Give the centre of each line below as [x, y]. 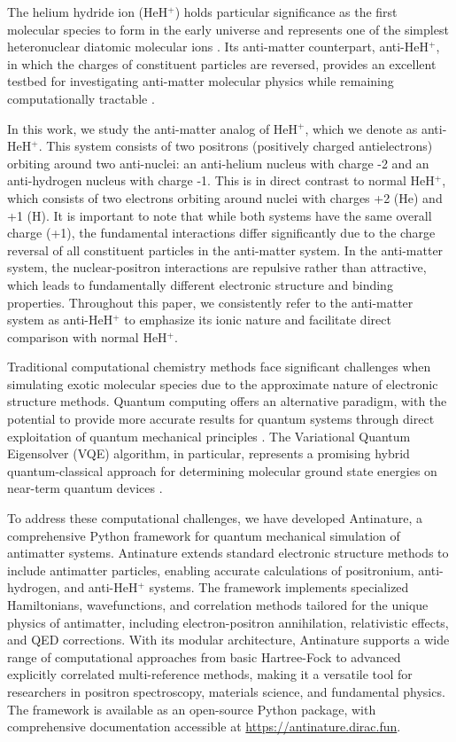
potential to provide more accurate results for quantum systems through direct [221, 419]
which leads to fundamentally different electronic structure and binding [200, 284]
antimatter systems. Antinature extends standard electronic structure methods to [228, 553]
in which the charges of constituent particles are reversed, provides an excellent [222, 63]
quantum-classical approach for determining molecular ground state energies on [222, 470]
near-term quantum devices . [85, 488]
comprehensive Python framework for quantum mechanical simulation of [204, 535]
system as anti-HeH [60, 320]
